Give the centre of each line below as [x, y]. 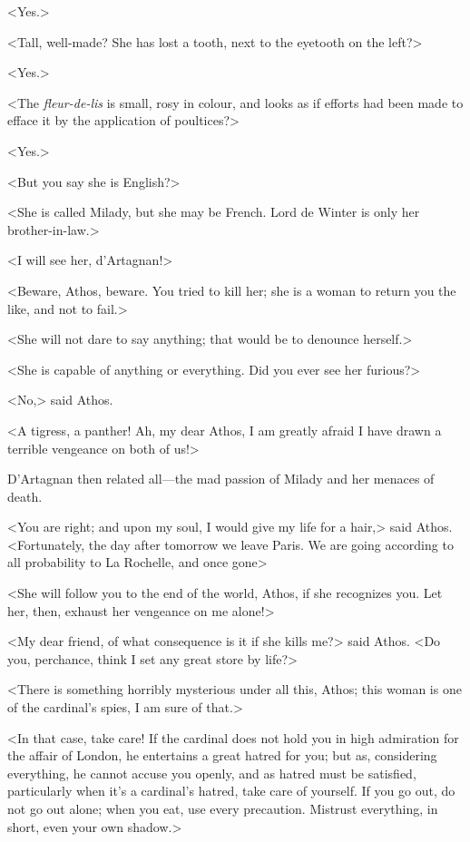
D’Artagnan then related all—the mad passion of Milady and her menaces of [221, 479]
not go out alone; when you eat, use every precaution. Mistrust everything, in [223, 808]
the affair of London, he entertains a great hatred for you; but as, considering [222, 755]
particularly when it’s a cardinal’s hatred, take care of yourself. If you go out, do [231, 791]
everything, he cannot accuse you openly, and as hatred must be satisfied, [212, 773]
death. [25, 496]
